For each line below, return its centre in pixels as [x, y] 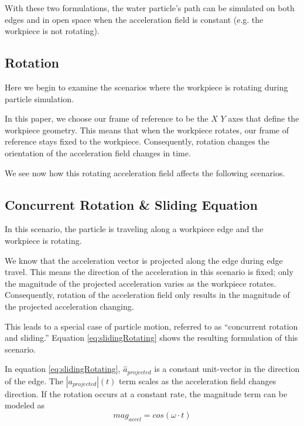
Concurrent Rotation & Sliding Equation [131, 204]
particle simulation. [39, 98]
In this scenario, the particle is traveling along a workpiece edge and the [134, 229]
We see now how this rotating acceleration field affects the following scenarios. [145, 172]
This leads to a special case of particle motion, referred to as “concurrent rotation [151, 326]
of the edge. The [34, 380]
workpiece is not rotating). [52, 31]
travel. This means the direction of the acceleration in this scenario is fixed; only [149, 272]
